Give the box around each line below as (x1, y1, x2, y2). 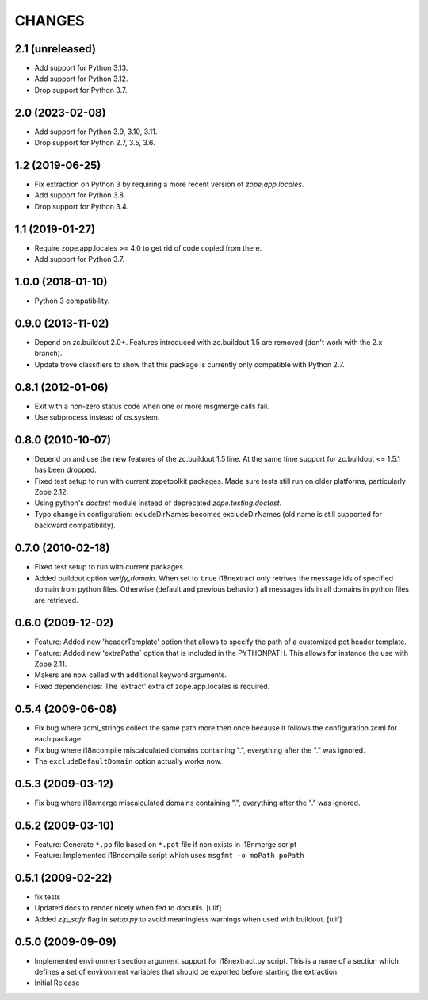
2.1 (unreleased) (14, 42, 97, 56)
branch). (34, 349, 63, 358)
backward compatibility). (34, 520, 116, 531)
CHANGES (14, 12, 85, 29)
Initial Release (34, 978, 80, 987)
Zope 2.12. (34, 488, 69, 497)
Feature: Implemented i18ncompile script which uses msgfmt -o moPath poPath (34, 851, 304, 860)
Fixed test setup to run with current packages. (34, 562, 185, 572)
